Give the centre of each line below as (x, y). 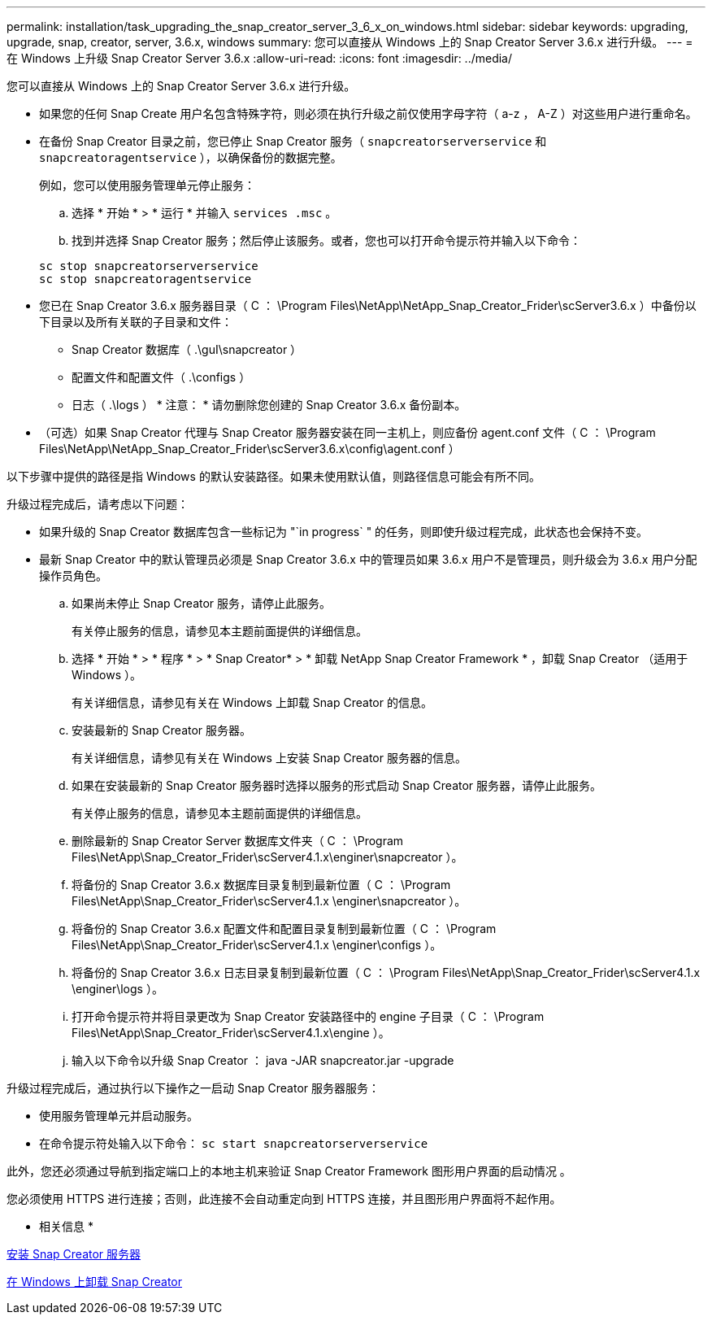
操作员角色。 (73, 575)
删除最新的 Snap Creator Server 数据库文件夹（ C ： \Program (238, 841)
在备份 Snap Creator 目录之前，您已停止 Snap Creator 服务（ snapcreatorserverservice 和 (293, 141)
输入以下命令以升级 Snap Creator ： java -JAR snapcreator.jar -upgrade (263, 1060)
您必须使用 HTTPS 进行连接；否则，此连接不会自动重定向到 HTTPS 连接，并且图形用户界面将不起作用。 (284, 1199)
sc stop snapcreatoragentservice (145, 279)
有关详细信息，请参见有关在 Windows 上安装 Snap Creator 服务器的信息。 (269, 758)
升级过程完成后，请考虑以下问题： (98, 504)
